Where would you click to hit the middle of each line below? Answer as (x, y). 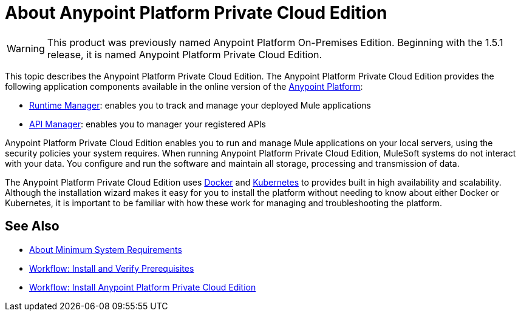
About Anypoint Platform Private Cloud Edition (196, 13)
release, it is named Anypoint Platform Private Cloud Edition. (185, 54)
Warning (26, 48)
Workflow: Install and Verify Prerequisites (112, 268)
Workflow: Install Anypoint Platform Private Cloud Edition (143, 287)
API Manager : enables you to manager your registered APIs (148, 124)
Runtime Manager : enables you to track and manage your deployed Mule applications (200, 105)
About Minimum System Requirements (106, 249)
